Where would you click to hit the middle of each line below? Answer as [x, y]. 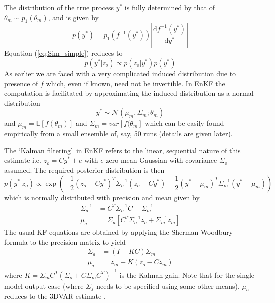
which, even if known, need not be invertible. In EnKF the [136, 83]
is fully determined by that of [170, 7]
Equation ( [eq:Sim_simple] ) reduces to [64, 53]
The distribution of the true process [59, 7]
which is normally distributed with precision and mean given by [102, 197]
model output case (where [44, 286]
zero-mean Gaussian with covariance [162, 160]
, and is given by [73, 17]
